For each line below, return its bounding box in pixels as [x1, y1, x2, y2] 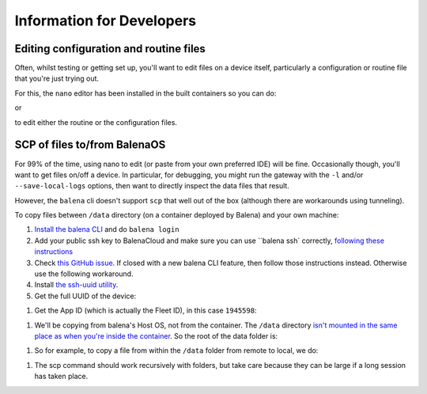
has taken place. [34, 372, 89, 381]
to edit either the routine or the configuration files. [14, 117, 178, 127]
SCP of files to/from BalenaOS [14, 138, 166, 152]
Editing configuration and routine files [14, 42, 206, 55]
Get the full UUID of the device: [34, 291, 137, 301]
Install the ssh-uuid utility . [34, 280, 119, 290]
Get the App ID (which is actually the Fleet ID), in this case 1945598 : [34, 305, 257, 316]
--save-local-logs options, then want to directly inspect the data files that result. [14, 181, 290, 191]
